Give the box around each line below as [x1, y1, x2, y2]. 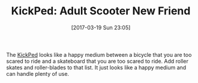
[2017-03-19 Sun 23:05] [71, 24, 131, 31]
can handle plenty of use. [6, 70, 70, 77]
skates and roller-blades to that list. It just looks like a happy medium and [6, 64, 187, 71]
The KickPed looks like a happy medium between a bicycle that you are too [6, 51, 192, 58]
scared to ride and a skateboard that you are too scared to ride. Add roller [6, 57, 189, 64]
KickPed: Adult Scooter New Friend [11, 4, 191, 18]
